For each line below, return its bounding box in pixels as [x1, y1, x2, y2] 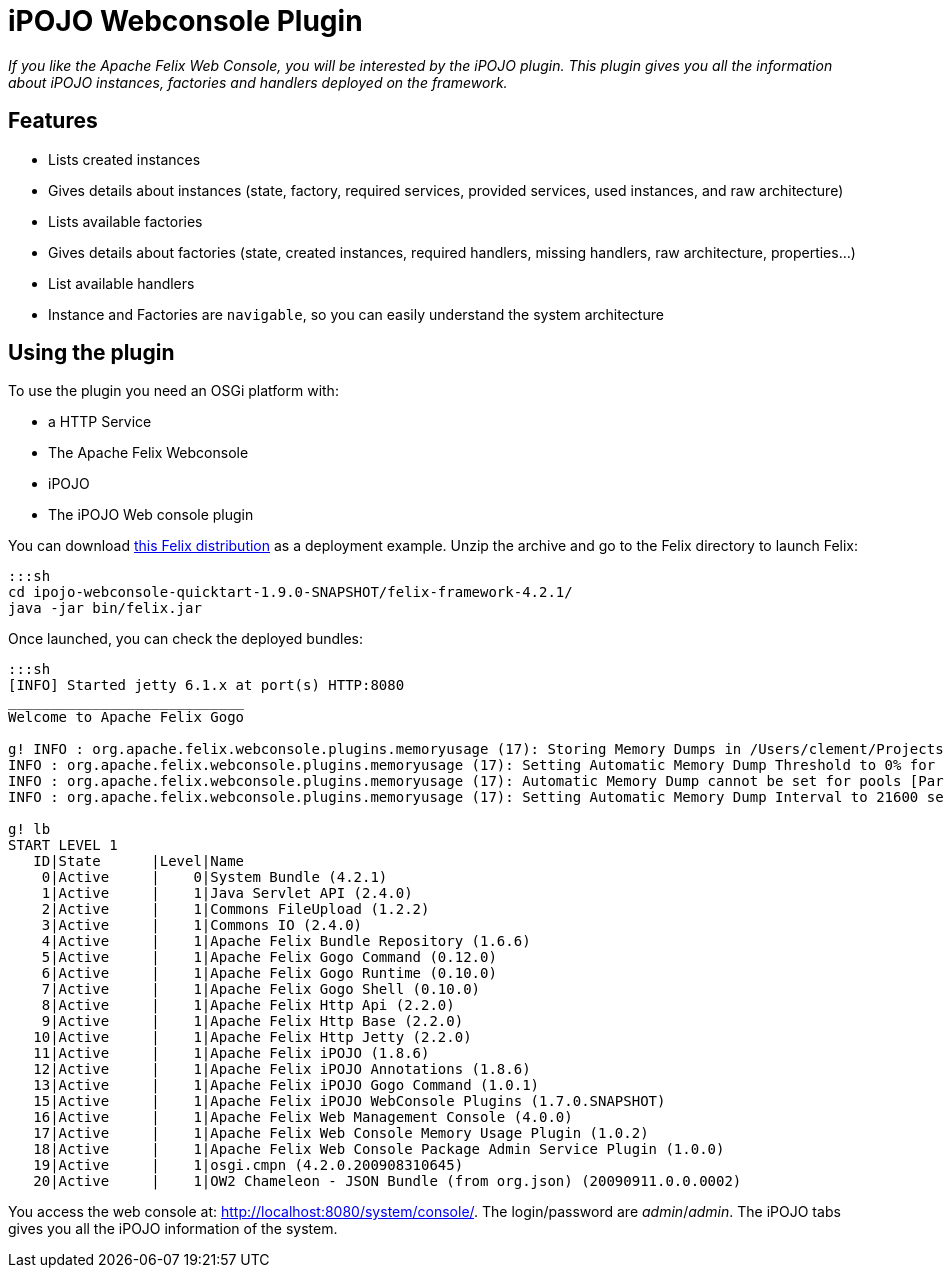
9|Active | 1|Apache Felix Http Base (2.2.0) [41, 1013, 464, 1030]
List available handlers [48, 274, 195, 292]
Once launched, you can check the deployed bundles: [8, 630, 364, 648]
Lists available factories [48, 212, 203, 230]
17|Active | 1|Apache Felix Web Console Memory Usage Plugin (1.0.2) [33, 1125, 649, 1142]
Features [8, 108, 98, 134]
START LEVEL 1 [8, 837, 118, 854]
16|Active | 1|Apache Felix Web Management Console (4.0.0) [33, 1109, 573, 1126]
